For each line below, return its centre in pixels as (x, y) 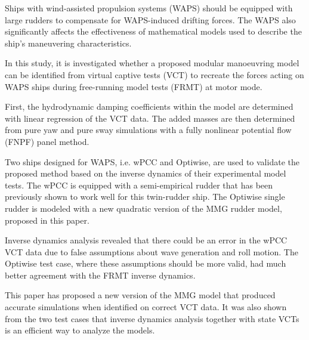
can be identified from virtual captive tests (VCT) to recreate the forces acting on (154, 74)
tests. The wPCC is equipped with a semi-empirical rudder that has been (139, 185)
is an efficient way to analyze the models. (80, 330)
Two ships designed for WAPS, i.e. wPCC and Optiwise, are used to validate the (152, 161)
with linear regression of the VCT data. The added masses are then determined (150, 118)
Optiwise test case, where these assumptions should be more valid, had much (146, 263)
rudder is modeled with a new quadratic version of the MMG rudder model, (143, 208)
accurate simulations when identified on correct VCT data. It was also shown (146, 307)
